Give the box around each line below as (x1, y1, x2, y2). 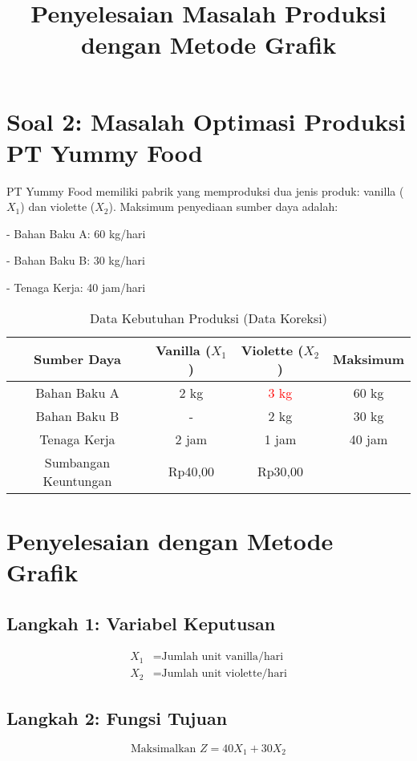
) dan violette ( (20, 198, 95, 215)
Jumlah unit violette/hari (161, 668, 287, 680)
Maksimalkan (131, 743, 196, 755)
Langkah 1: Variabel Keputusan (6, 610, 276, 635)
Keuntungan (43, 471, 112, 490)
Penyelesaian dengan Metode (6, 524, 334, 557)
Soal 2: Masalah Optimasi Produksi (6, 104, 406, 137)
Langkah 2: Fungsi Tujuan (6, 705, 228, 730)
